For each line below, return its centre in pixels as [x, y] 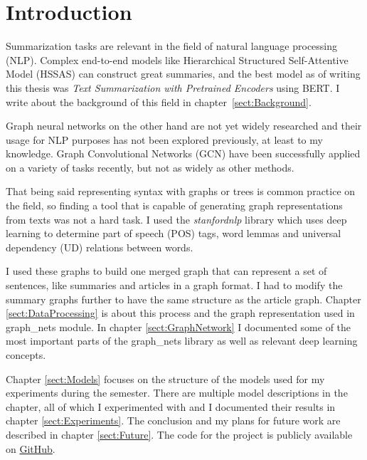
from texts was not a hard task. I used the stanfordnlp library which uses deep [176, 219]
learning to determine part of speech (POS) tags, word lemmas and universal [174, 233]
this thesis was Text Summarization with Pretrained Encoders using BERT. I [173, 87]
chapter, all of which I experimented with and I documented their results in [171, 406]
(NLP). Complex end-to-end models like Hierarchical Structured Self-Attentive [177, 59]
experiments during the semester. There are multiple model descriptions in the [177, 393]
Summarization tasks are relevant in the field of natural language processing [172, 46]
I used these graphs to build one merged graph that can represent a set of [166, 271]
